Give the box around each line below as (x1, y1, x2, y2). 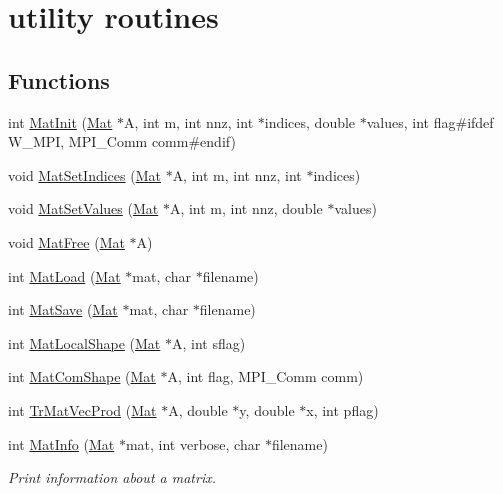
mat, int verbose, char (125, 433, 261, 454)
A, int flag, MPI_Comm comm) (167, 366, 364, 387)
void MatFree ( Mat (8, 231, 125, 252)
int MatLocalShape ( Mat (8, 332, 161, 353)
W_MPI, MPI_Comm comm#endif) (8, 131, 236, 152)
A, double (168, 399, 228, 420)
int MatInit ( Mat (8, 111, 113, 132)
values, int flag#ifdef (366, 111, 494, 132)
